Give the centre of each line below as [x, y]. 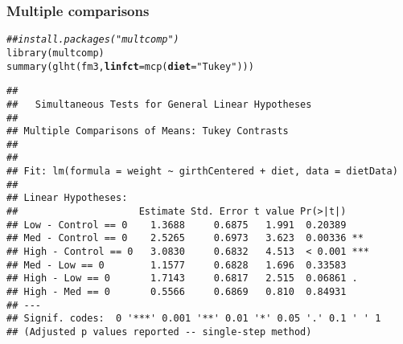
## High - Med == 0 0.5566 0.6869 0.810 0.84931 [177, 292]
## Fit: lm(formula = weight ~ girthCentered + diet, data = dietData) [202, 172]
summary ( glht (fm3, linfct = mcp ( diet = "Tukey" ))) [130, 66]
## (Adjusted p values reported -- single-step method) [159, 332]
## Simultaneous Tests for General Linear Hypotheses [159, 104]
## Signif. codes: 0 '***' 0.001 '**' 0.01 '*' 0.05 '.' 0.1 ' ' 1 [194, 319]
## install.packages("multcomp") [93, 40]
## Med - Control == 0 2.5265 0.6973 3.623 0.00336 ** [185, 238]
